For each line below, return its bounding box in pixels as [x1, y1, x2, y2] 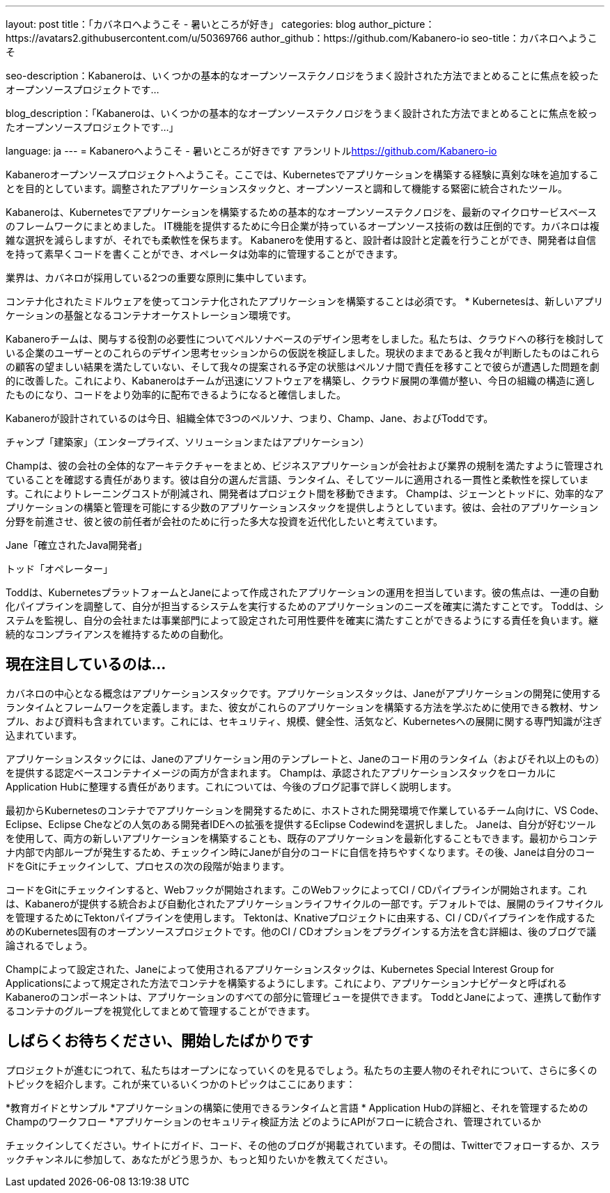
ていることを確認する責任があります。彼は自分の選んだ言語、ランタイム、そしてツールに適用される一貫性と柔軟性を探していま [6, 474, 589, 485]
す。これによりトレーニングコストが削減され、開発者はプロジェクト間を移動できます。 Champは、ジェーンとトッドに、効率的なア [6, 488, 604, 499]
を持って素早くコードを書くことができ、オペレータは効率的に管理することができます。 [6, 248, 403, 260]
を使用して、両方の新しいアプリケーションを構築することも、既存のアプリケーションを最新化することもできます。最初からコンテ [6, 832, 597, 844]
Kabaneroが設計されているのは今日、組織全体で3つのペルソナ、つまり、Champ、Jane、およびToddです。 [6, 412, 494, 424]
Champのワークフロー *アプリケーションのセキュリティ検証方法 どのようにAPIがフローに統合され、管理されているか [6, 1115, 542, 1128]
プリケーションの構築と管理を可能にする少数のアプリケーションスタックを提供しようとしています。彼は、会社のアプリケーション [6, 501, 599, 513]
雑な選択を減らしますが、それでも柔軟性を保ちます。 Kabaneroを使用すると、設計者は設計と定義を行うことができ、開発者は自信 [6, 234, 596, 246]
